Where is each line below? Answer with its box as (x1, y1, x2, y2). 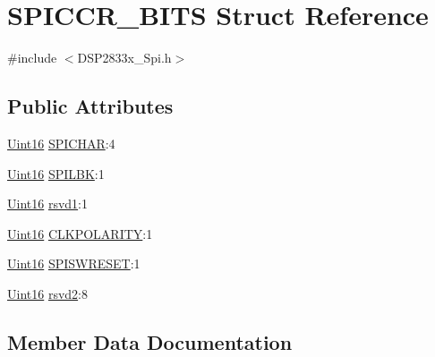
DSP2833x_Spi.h (77, 48, 172, 67)
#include (7, 48, 57, 67)
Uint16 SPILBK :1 (7, 164, 105, 183)
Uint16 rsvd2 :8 (7, 284, 88, 302)
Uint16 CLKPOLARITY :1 (7, 224, 153, 242)
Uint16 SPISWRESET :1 (7, 254, 141, 273)
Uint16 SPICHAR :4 (7, 133, 115, 152)
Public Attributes (7, 92, 174, 120)
